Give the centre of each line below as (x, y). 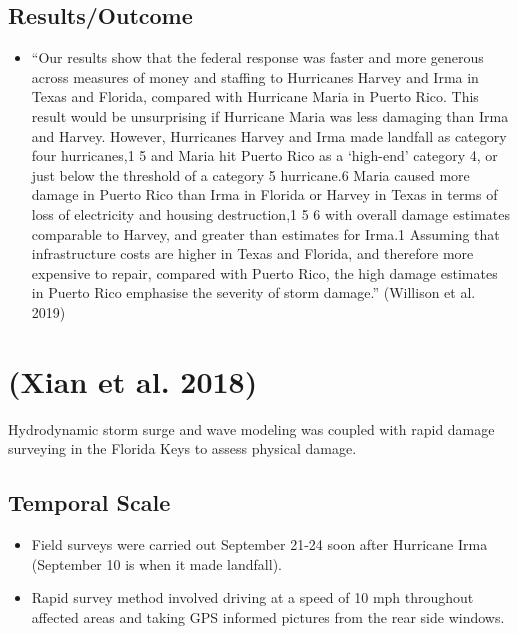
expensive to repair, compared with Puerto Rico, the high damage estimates (264, 272)
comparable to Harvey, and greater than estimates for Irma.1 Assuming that (265, 233)
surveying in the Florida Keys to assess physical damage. (182, 448)
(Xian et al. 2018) (133, 380)
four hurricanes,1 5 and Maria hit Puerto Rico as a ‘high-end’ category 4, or (264, 155)
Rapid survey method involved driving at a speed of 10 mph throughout (252, 597)
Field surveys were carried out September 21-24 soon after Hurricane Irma (259, 544)
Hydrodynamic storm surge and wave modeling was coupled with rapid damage (251, 428)
